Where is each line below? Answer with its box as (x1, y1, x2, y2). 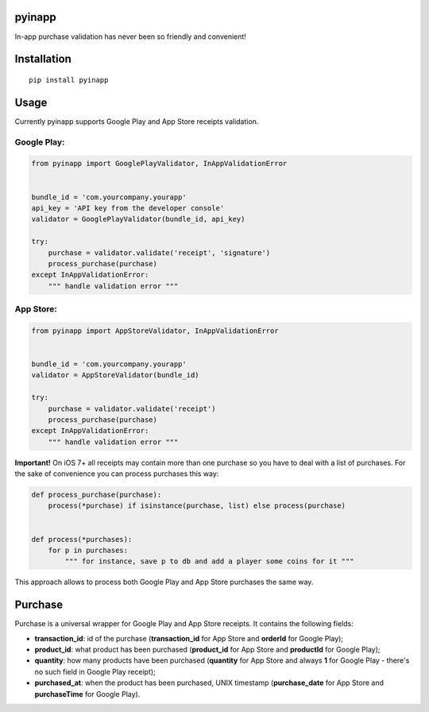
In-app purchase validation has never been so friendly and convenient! (14, 32, 246, 41)
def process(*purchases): (31, 535, 133, 544)
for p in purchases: (48, 546, 129, 555)
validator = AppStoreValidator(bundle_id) (31, 370, 199, 380)
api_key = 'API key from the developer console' (31, 203, 225, 212)
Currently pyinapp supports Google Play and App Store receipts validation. (14, 116, 259, 126)
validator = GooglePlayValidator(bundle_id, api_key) (31, 215, 245, 224)
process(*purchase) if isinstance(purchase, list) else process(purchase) (48, 501, 346, 510)
